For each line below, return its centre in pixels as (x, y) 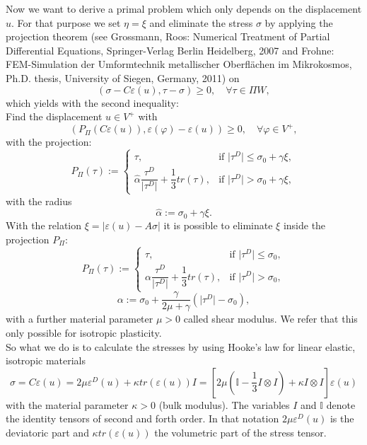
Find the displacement (54, 116)
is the (342, 418)
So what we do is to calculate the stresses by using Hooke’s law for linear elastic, (181, 346)
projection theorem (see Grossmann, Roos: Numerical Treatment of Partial (168, 36)
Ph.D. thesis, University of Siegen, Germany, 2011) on (123, 77)
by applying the (299, 22)
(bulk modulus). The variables (224, 404)
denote (341, 404)
